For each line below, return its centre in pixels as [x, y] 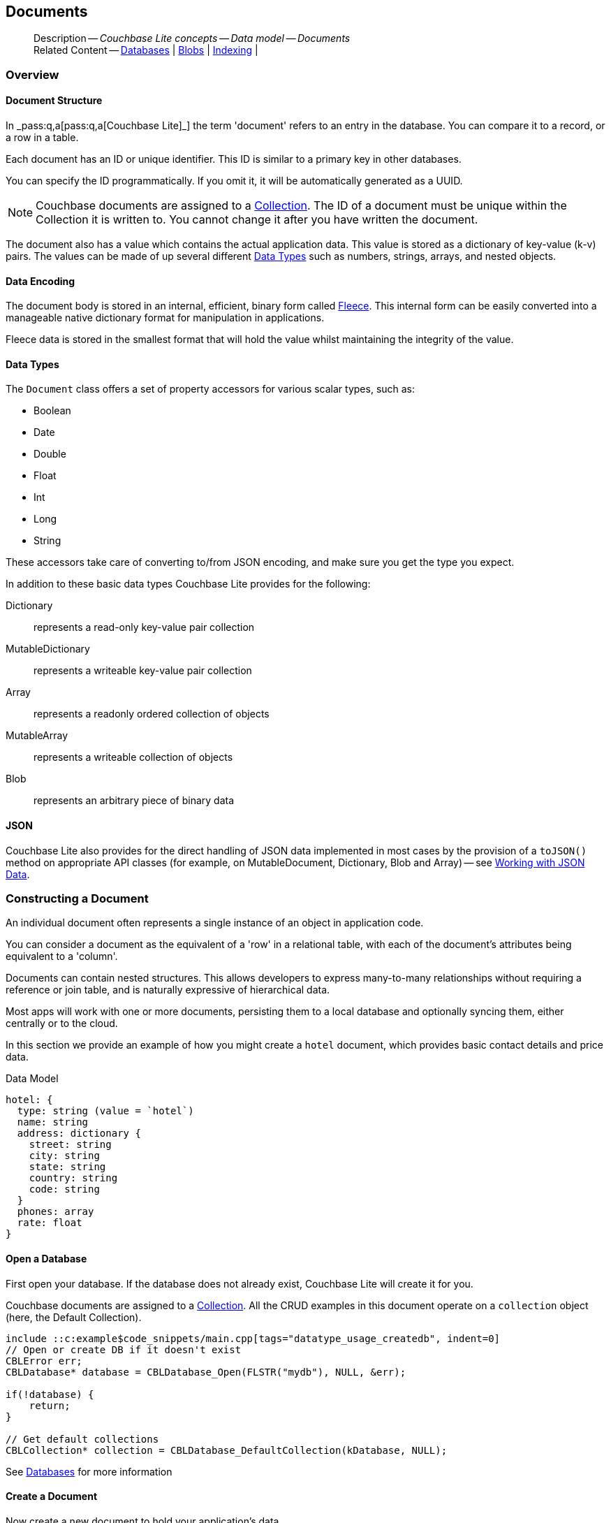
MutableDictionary [48, 649]
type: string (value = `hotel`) [105, 1111]
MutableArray [37, 736]
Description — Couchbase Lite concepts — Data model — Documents [192, 38]
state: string [67, 1167]
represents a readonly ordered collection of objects [152, 714]
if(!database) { [50, 1394]
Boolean [52, 411]
